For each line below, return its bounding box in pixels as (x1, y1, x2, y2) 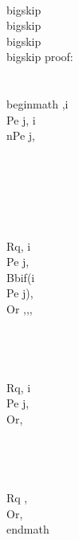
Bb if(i (6, 268, 35, 285)
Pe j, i (6, 111, 36, 128)
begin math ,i (6, 96, 69, 112)
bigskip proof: (6, 48, 73, 65)
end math (6, 521, 49, 538)
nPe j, (6, 127, 35, 144)
